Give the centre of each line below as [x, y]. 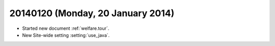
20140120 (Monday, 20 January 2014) [92, 13]
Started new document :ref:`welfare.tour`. [66, 28]
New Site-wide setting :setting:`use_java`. [66, 35]
